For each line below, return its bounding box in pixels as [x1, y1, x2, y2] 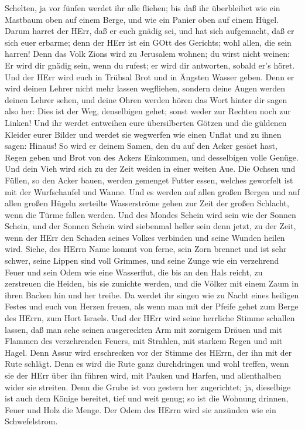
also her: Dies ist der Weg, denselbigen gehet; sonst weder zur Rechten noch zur [5, 105, 291, 117]
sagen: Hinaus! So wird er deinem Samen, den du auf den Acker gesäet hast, [5, 139, 277, 152]
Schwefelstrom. [5, 415, 58, 427]
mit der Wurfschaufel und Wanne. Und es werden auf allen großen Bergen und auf [5, 185, 300, 198]
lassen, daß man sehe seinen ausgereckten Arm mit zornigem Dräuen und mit [5, 323, 282, 335]
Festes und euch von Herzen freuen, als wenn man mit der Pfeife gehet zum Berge [5, 300, 299, 312]
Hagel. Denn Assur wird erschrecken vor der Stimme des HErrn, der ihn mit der [5, 346, 292, 358]
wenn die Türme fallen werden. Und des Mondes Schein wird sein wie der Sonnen [5, 208, 296, 220]
